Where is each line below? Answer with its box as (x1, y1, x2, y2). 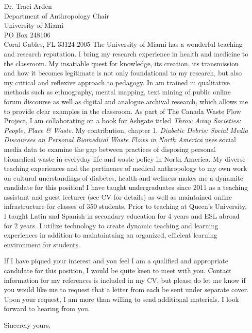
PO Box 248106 (4, 29, 50, 39)
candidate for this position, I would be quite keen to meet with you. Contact (4, 265, 232, 276)
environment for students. (4, 239, 80, 249)
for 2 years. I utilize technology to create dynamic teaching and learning (4, 220, 218, 230)
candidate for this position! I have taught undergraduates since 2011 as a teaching (4, 182, 248, 192)
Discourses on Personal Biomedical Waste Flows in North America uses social (4, 134, 236, 145)
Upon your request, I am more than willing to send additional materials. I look (4, 294, 239, 304)
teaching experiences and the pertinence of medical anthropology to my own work (4, 163, 247, 173)
